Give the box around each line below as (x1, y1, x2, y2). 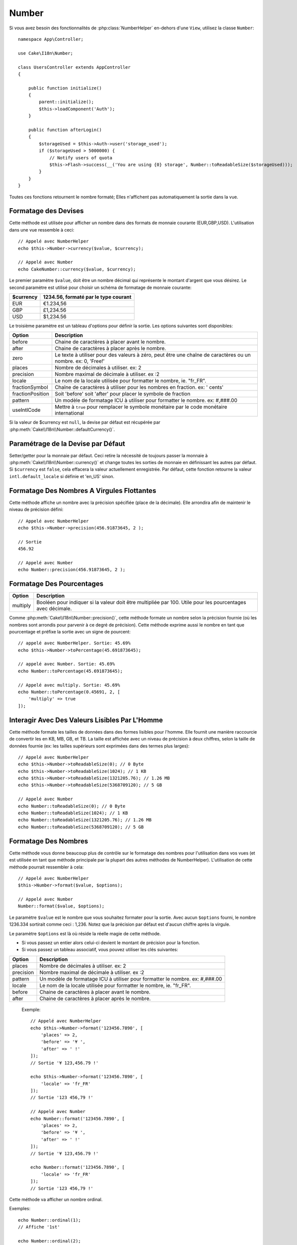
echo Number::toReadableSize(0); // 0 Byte (18, 803, 126, 809)
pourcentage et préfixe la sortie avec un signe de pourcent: (9, 628, 131, 634)
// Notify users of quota (49, 155, 113, 160)
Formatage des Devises (9, 207, 84, 215)
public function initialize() (28, 85, 102, 91)
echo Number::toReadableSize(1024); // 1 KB (18, 810, 129, 816)
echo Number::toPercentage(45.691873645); (18, 668, 123, 674)
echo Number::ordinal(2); (18, 1238, 81, 1244)
